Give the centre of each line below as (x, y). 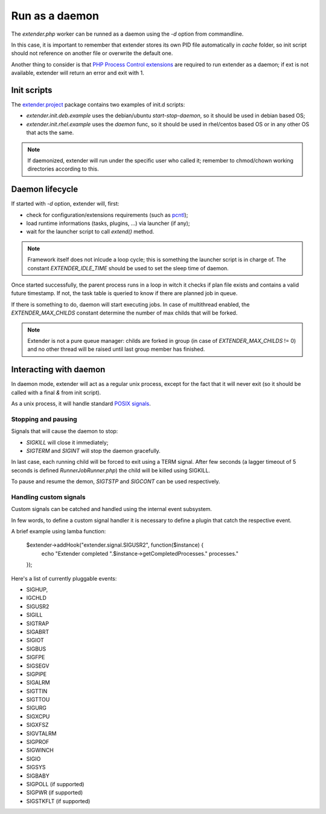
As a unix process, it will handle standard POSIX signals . (81, 404)
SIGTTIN (37, 691)
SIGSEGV (38, 666)
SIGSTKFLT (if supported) (58, 801)
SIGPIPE (37, 674)
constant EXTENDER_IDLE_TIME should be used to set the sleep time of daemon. (128, 268)
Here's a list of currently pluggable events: (64, 578)
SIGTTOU (38, 700)
